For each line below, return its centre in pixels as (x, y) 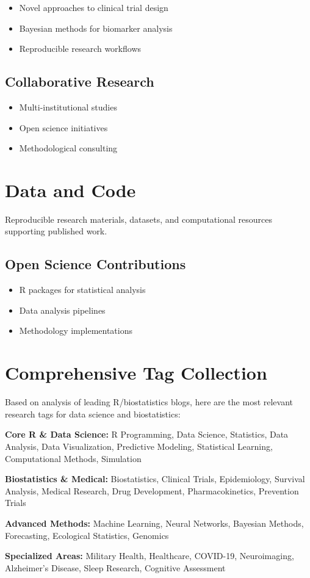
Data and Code (70, 190)
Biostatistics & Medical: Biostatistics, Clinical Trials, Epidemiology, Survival (155, 479)
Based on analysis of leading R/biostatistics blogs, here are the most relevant (149, 402)
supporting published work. (56, 231)
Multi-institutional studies (68, 107)
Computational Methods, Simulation (73, 458)
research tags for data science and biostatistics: (93, 414)
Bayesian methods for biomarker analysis (96, 28)
